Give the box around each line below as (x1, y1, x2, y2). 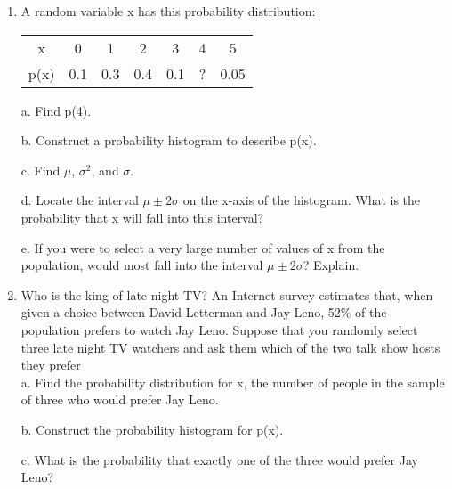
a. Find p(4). (20, 101, 92, 119)
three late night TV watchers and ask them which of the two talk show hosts (20, 338, 440, 356)
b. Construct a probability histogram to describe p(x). (20, 131, 317, 150)
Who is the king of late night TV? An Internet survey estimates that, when (20, 285, 433, 304)
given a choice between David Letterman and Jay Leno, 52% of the (20, 303, 387, 322)
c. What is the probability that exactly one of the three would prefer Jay (20, 450, 418, 469)
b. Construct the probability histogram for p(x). (20, 420, 284, 438)
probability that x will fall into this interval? (20, 208, 264, 226)
